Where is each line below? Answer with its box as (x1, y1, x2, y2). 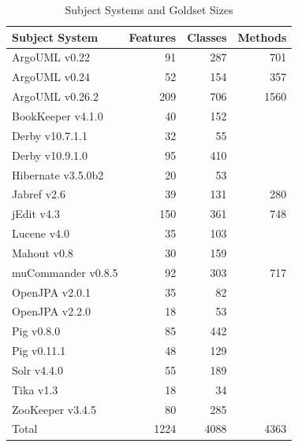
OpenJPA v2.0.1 (12, 283, 91, 300)
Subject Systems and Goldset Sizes (65, 2, 233, 17)
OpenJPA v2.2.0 (12, 303, 91, 320)
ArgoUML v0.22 (12, 49, 91, 65)
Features (129, 28, 177, 45)
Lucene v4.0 (12, 225, 69, 242)
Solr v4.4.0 (12, 361, 64, 378)
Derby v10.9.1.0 (12, 146, 88, 163)
